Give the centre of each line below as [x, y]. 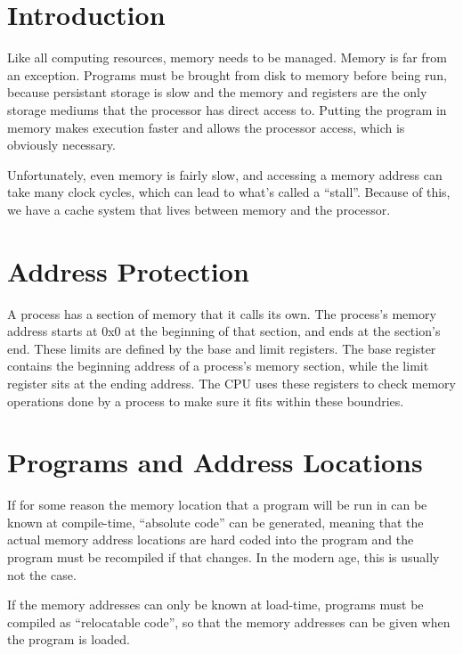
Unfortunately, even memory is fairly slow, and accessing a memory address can [225, 174]
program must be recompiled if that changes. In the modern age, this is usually [223, 557]
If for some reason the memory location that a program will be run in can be [217, 505]
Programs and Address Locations [215, 462]
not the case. [42, 574]
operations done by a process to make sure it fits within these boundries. [206, 401]
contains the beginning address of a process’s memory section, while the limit [218, 366]
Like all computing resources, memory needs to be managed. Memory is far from [227, 57]
